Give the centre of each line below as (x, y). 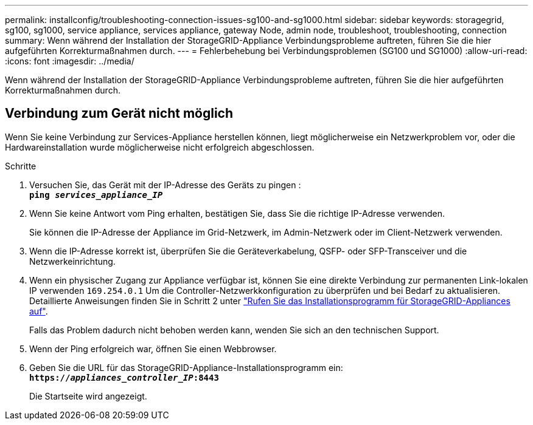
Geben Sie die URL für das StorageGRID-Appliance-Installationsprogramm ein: (186, 367)
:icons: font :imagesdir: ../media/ (70, 61)
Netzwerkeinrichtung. (72, 261)
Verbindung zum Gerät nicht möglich (119, 114)
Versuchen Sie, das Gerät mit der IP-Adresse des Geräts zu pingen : (165, 185)
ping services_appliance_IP (96, 195)
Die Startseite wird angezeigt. (88, 396)
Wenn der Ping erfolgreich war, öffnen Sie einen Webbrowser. (153, 348)
